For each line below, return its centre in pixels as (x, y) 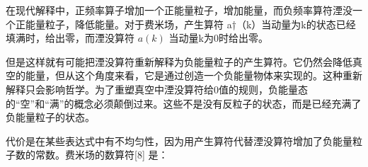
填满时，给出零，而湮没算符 (70, 38)
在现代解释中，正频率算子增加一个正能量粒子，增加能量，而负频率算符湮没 (179, 10)
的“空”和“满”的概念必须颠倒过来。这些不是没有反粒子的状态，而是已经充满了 (184, 103)
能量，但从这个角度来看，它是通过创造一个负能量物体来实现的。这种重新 (194, 75)
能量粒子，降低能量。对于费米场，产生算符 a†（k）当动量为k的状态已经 (190, 24)
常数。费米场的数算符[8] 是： (102, 155)
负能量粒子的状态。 (50, 117)
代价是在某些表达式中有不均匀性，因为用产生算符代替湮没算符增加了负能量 (179, 140)
